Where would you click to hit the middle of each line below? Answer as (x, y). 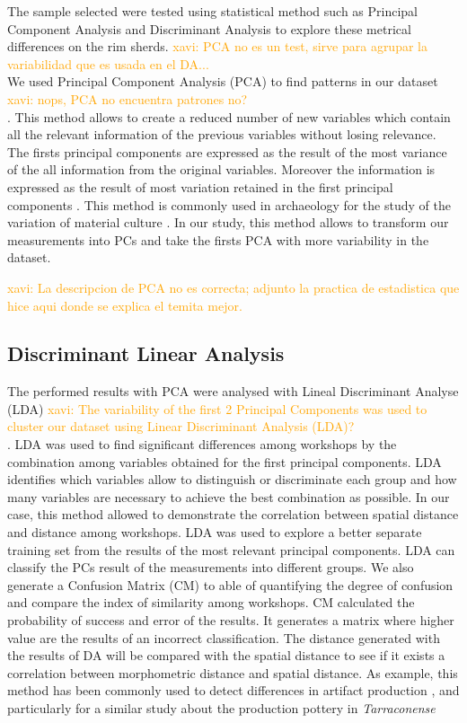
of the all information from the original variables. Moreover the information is (221, 169)
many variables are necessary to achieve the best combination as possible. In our (229, 496)
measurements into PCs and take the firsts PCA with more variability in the (218, 239)
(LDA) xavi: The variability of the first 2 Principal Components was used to (217, 408)
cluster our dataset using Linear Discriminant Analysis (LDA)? (181, 426)
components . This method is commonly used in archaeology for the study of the (229, 204)
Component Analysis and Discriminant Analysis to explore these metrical (209, 28)
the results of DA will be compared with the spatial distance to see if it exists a (226, 655)
